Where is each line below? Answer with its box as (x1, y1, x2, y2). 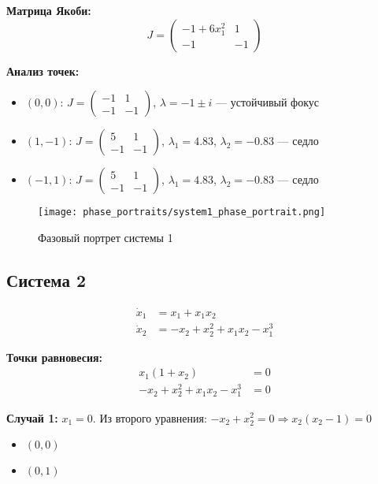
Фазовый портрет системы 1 (38, 229, 173, 245)
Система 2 (6, 267, 87, 292)
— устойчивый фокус (216, 94, 319, 110)
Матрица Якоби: (6, 2, 91, 18)
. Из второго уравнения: (92, 409, 207, 426)
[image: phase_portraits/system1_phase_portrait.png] (38, 207, 326, 218)
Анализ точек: (6, 62, 80, 79)
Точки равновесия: (6, 348, 103, 365)
